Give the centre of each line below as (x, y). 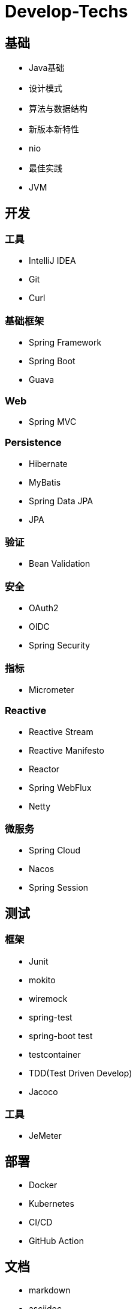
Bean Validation (60, 564)
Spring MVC (53, 421)
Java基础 (47, 68)
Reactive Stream (61, 731)
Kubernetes (52, 1204)
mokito (42, 980)
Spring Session (59, 888)
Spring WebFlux (60, 787)
